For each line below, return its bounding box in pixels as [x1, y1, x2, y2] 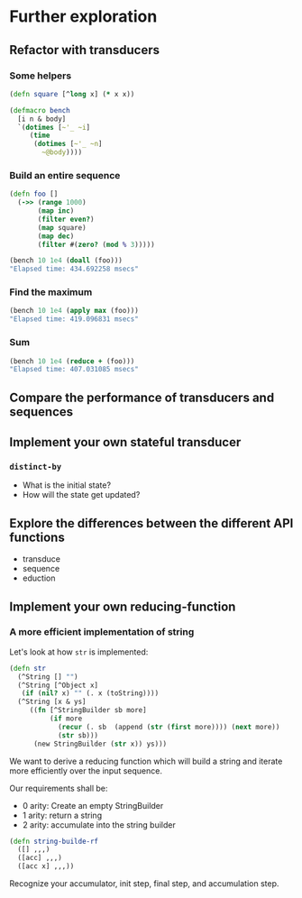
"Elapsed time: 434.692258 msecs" [9, 264, 140, 274]
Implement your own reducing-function [9, 599, 236, 614]
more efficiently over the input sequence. [9, 765, 162, 776]
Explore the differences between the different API [9, 516, 294, 531]
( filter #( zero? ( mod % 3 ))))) [37, 240, 155, 249]
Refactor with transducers [9, 42, 160, 58]
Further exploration [9, 6, 158, 27]
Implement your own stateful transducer [9, 435, 242, 450]
